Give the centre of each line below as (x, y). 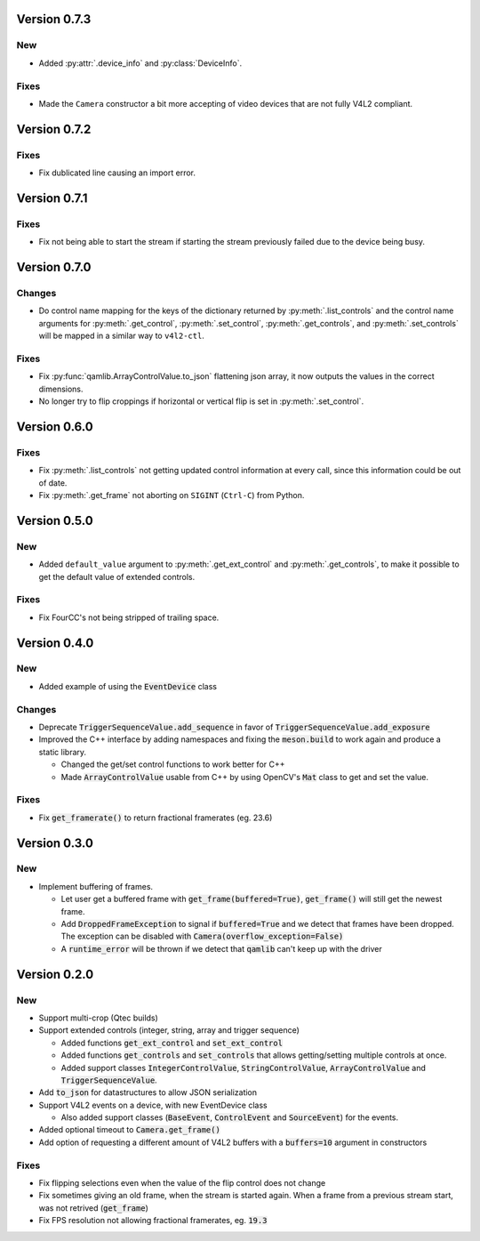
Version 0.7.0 (54, 267)
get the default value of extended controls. (117, 576)
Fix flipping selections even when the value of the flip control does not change (182, 1183)
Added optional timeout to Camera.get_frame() (130, 1130)
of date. (53, 483)
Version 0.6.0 (55, 427)
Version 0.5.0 (55, 520)
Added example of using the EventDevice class (128, 686)
